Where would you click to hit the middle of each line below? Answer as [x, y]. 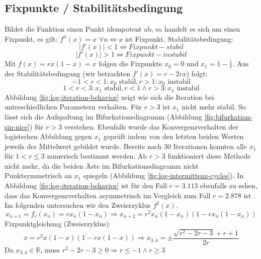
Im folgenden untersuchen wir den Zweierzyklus [78, 205]
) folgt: [197, 74]
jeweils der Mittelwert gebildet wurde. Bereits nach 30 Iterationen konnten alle [126, 146]
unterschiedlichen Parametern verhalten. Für [73, 107]
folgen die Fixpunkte [130, 63]
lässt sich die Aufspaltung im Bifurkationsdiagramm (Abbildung [103, 116]
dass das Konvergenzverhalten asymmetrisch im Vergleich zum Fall [108, 195]
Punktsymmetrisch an [38, 175]
